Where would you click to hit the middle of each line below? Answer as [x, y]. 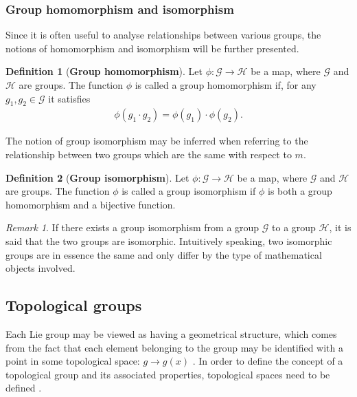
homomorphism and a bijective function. [91, 204]
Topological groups [74, 305]
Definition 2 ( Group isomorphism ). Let [97, 177]
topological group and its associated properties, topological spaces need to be [168, 374]
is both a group [300, 191]
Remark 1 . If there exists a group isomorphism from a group [133, 227]
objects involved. [41, 268]
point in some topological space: [73, 361]
